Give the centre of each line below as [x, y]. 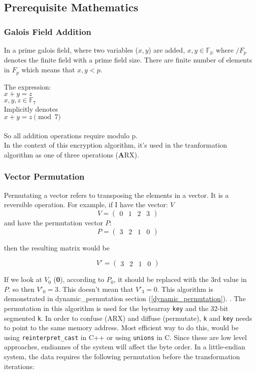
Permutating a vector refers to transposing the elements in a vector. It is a [116, 195]
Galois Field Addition [48, 31]
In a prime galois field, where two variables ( [71, 50]
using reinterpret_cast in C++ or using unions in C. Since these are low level [126, 337]
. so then [21, 289]
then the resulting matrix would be [57, 247]
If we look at [23, 279]
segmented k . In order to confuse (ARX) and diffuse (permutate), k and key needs [128, 318]
